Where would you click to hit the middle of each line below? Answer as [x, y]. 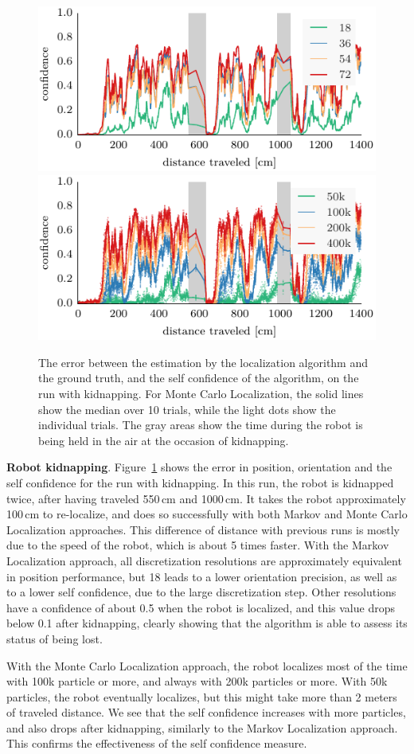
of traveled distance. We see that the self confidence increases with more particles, [206, 712]
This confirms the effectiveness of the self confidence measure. [157, 743]
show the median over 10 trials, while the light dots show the [187, 409]
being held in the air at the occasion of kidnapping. [164, 440]
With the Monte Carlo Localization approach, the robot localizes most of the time [207, 665]
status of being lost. [55, 638]
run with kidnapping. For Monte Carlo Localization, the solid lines [201, 393]
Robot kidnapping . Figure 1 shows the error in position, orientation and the [199, 467]
